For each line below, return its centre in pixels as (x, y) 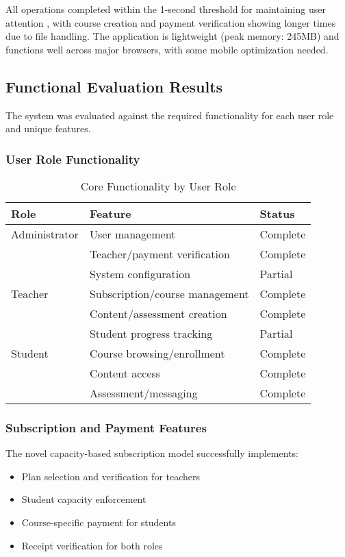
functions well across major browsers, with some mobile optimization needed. (167, 49)
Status (277, 213)
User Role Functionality (73, 159)
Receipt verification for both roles (92, 545)
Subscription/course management (169, 293)
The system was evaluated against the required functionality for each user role (170, 115)
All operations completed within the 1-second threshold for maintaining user (166, 9)
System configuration (140, 273)
